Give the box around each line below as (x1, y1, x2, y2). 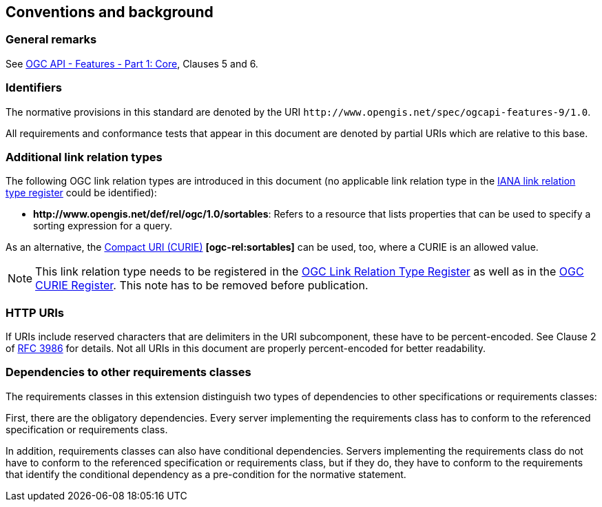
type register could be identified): (6, 187, 157, 199)
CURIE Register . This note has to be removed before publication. (35, 278, 369, 293)
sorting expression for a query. (33, 220, 173, 232)
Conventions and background (6, 3, 214, 21)
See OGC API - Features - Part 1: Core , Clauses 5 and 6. (6, 57, 258, 70)
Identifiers (6, 81, 62, 95)
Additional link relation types (6, 149, 163, 164)
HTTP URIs (6, 305, 65, 320)
